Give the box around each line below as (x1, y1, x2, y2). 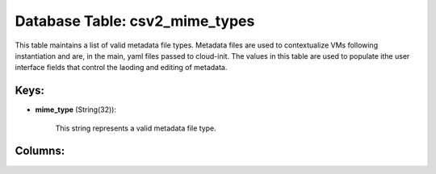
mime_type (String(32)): (35, 105, 117, 114)
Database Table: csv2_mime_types (15, 12, 255, 30)
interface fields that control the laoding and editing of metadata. (15, 63, 228, 72)
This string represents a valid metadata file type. (55, 123, 217, 133)
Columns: (15, 144, 65, 158)
